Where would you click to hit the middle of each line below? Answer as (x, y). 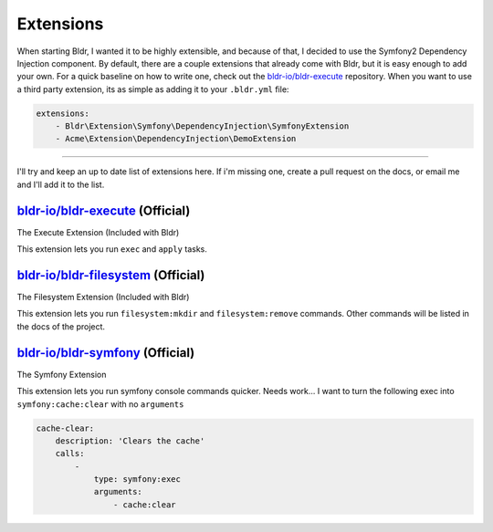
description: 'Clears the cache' (130, 441)
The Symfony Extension (62, 374)
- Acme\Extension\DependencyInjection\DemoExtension (176, 139)
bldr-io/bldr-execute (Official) (104, 210)
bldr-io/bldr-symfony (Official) (106, 353)
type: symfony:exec (137, 480)
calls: (70, 454)
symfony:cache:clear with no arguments (100, 404)
